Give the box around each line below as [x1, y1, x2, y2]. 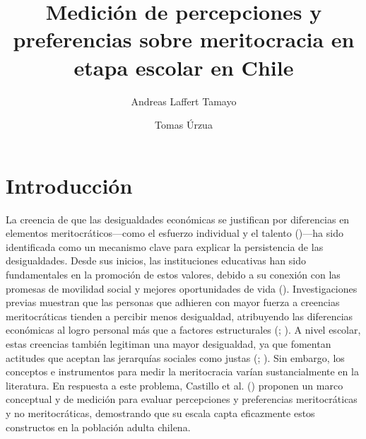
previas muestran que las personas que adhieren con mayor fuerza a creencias [6, 295, 340, 310]
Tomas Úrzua [155, 117, 213, 132]
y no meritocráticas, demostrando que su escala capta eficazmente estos [6, 405, 315, 420]
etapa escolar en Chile [73, 52, 294, 81]
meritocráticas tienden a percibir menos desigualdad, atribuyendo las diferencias [6, 308, 353, 323]
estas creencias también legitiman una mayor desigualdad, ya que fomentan [6, 336, 331, 351]
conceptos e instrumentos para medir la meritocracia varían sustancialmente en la [6, 364, 359, 379]
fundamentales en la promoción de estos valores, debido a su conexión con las [6, 267, 341, 281]
